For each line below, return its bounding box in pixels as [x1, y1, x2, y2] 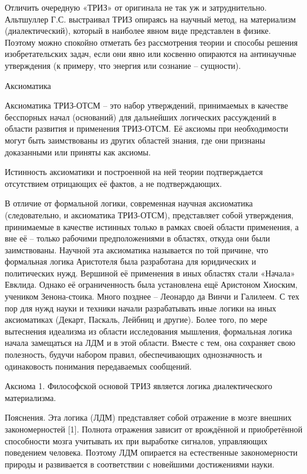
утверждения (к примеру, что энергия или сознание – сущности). [5, 59, 241, 71]
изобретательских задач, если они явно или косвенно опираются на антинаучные [5, 47, 296, 60]
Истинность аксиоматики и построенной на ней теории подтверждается [5, 166, 263, 178]
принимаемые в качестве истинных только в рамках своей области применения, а [5, 220, 299, 233]
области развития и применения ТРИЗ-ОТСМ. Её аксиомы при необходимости [5, 122, 289, 135]
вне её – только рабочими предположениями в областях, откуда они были [5, 232, 270, 244]
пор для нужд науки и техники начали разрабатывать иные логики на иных [5, 301, 277, 314]
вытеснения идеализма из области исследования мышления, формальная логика [5, 325, 292, 337]
